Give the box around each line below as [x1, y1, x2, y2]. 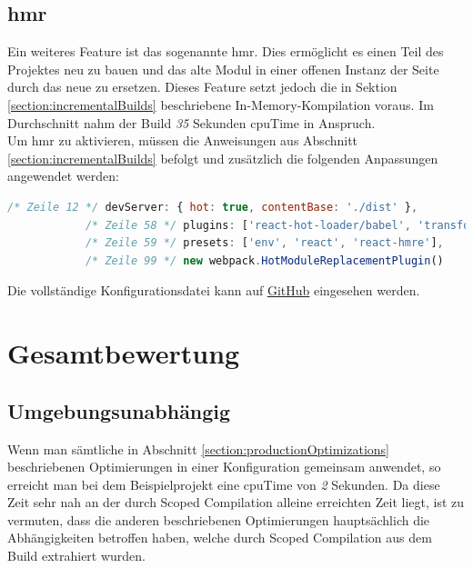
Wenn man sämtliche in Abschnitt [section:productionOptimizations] [7, 439, 390, 458]
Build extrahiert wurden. [7, 546, 146, 565]
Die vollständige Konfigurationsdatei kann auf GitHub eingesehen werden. [7, 281, 420, 300]
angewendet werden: [7, 166, 119, 185]
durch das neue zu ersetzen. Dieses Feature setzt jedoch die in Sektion [7, 77, 398, 96]
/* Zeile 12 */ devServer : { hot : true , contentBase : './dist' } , [7, 200, 418, 214]
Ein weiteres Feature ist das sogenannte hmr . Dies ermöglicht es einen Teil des [7, 42, 444, 61]
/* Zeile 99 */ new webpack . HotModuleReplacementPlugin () [85, 254, 444, 267]
